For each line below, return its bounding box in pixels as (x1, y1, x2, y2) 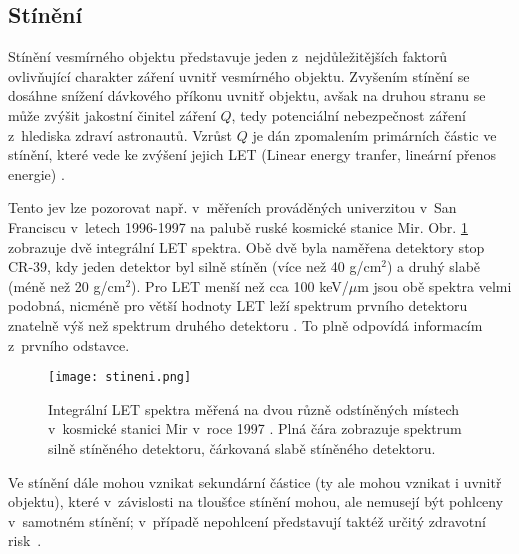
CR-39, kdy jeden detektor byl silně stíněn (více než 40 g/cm (8, 256, 382, 277)
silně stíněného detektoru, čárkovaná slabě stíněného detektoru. (48, 437, 436, 458)
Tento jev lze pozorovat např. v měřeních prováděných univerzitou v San (8, 197, 457, 218)
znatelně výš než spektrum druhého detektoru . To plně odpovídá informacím (8, 314, 483, 335)
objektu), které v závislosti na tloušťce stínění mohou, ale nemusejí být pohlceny (8, 491, 504, 512)
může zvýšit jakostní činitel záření (8, 104, 216, 125)
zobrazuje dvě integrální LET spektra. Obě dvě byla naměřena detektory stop (8, 236, 485, 257)
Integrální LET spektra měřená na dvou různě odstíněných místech (48, 398, 460, 419)
